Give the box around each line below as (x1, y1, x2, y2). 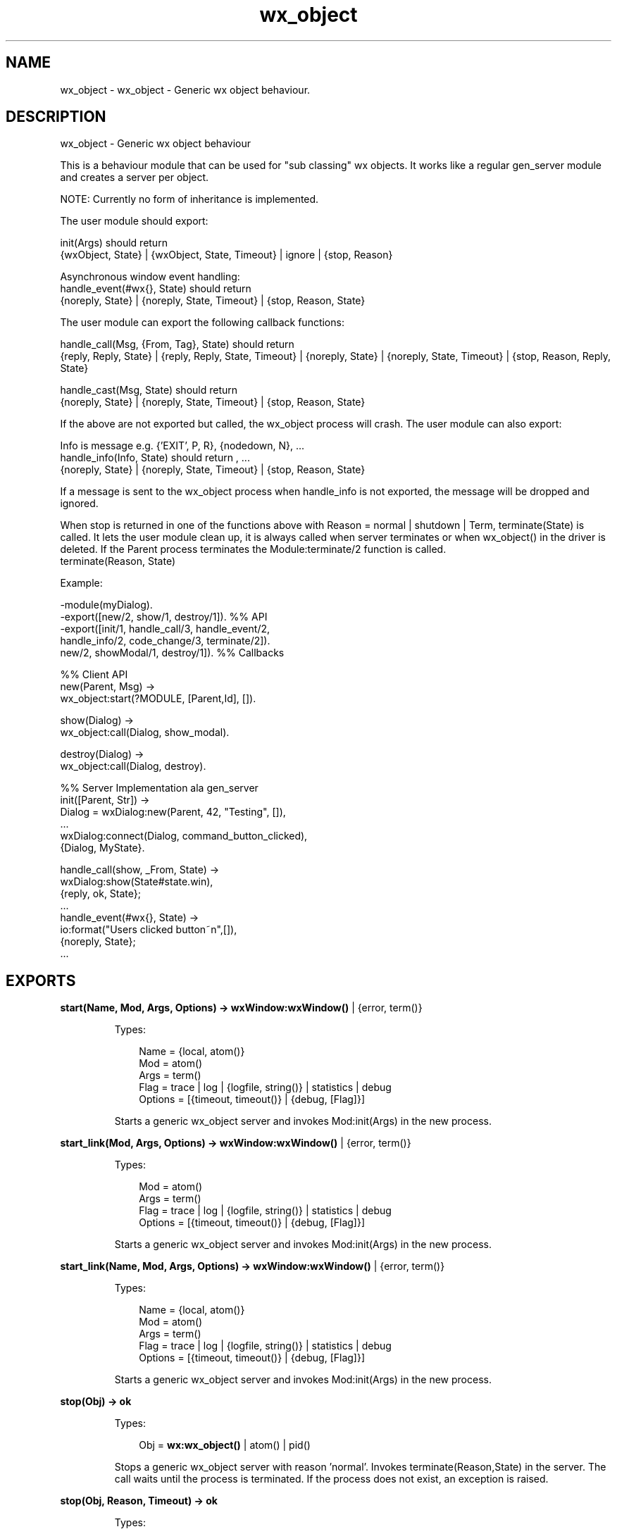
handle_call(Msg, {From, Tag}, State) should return (60, 338, 294, 351)
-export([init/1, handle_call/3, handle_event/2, (60, 623, 270, 635)
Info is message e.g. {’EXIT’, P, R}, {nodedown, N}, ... (60, 439, 305, 452)
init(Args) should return (60, 237, 168, 249)
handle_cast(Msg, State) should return (60, 384, 238, 397)
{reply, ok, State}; (60, 887, 141, 900)
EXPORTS (6, 971, 76, 990)
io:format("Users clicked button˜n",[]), (60, 923, 237, 936)
